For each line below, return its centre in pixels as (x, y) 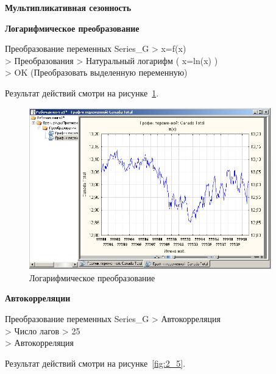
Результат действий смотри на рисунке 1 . (82, 92)
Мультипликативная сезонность (68, 7)
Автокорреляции (38, 298)
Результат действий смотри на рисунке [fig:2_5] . (95, 363)
